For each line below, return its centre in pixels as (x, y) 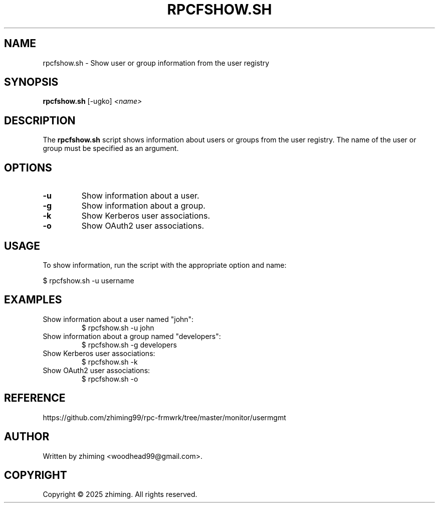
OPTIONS (28, 167)
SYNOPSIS (31, 82)
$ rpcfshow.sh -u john (118, 327)
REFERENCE (35, 398)
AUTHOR (27, 437)
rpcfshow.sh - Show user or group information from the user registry (156, 63)
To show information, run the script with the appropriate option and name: (165, 265)
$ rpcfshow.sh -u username (88, 280)
